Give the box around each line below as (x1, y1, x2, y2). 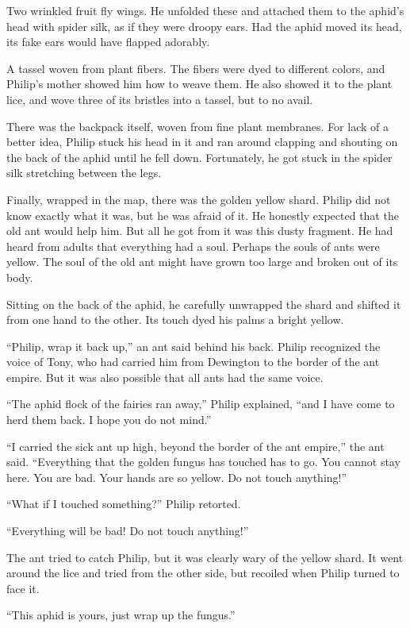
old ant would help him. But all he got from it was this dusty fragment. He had (6, 222, 393, 239)
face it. (6, 580, 40, 596)
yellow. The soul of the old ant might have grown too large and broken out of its (6, 253, 398, 270)
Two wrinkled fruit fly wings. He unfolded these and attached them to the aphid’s (6, 2, 404, 18)
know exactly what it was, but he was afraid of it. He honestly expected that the (6, 206, 399, 223)
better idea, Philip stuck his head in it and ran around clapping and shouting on (6, 133, 398, 150)
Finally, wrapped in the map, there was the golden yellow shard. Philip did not (6, 191, 391, 207)
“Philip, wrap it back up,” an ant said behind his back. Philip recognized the (6, 337, 381, 354)
